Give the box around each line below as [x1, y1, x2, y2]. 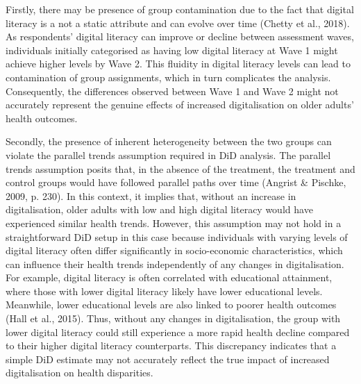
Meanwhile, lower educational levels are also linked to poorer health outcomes [6, 297, 337, 312]
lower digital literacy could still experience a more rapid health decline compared [6, 324, 350, 339]
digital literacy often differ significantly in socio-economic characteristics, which [6, 243, 343, 258]
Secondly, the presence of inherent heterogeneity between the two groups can [6, 134, 332, 149]
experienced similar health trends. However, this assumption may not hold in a [6, 215, 342, 230]
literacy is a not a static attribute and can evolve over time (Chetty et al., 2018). [6, 15, 350, 30]
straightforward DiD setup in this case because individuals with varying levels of [6, 229, 348, 244]
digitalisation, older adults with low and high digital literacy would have [6, 202, 313, 217]
